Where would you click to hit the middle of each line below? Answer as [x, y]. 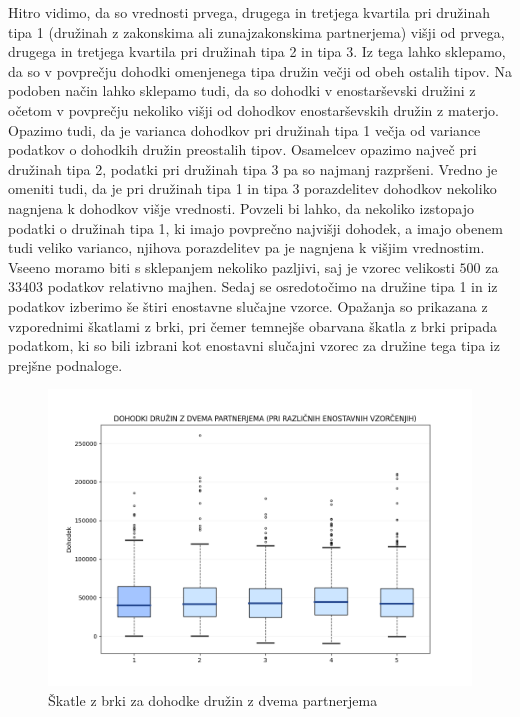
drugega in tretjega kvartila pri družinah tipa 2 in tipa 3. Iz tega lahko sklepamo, [257, 51]
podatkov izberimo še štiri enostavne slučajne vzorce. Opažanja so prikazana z [248, 305]
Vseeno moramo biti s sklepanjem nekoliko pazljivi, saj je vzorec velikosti [231, 266]
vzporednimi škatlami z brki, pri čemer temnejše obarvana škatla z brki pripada [252, 325]
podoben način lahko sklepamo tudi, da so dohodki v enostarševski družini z [242, 90]
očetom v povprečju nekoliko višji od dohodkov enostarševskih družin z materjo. [253, 109]
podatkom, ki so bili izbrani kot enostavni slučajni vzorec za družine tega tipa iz [254, 345]
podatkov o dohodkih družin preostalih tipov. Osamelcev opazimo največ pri [242, 149]
